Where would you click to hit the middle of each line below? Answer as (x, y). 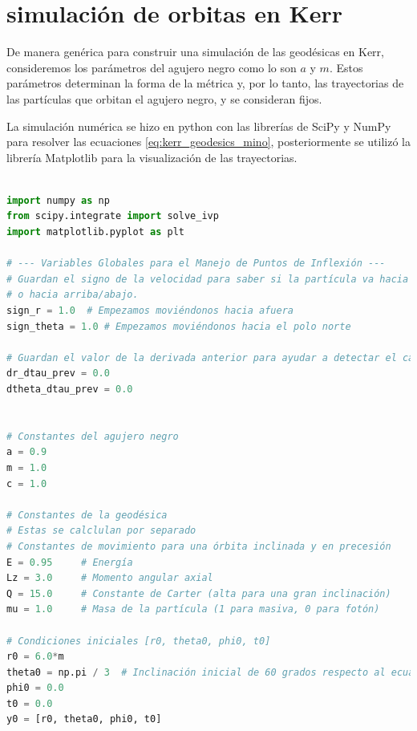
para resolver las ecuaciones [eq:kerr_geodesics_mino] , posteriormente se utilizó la (208, 142)
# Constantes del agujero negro (93, 436)
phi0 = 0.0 (35, 688)
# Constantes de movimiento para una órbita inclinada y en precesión (199, 546)
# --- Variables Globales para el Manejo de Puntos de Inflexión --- (196, 264)
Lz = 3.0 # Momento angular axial (110, 578)
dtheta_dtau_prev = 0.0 (70, 389)
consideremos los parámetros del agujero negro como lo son (152, 67)
